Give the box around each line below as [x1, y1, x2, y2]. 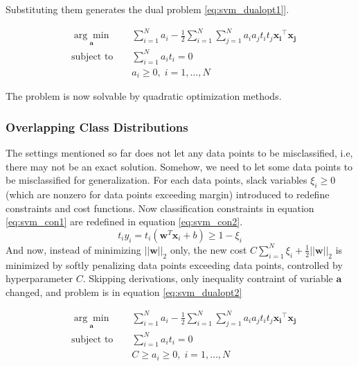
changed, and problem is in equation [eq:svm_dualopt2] [6, 284, 242, 299]
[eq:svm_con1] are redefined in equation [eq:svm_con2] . [6, 214, 243, 229]
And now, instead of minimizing [6, 242, 141, 256]
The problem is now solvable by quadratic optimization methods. [6, 89, 282, 103]
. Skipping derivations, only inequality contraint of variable [82, 271, 333, 286]
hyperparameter [6, 271, 73, 286]
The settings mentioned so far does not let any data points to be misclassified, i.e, [6, 145, 353, 159]
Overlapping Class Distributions [6, 118, 188, 135]
